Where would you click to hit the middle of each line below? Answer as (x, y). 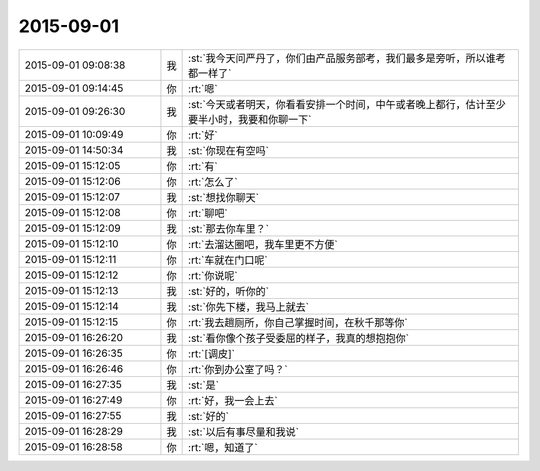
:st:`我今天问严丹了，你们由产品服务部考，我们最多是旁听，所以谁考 (347, 58)
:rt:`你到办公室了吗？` (238, 369)
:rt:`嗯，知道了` (223, 447)
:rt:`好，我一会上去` (233, 400)
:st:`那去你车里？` (229, 228)
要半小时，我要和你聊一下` (250, 119)
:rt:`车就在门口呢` (228, 260)
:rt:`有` (203, 166)
